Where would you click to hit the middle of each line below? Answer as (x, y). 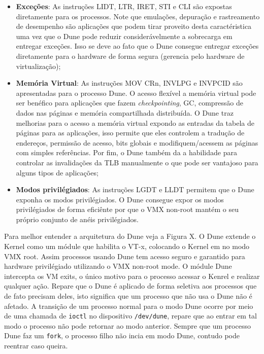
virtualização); (38, 66)
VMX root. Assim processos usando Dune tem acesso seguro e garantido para (125, 256)
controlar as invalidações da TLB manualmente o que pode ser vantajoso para (137, 162)
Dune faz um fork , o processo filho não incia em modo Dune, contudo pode (122, 335)
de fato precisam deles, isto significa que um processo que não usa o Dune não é (128, 296)
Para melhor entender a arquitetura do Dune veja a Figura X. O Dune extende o (130, 236)
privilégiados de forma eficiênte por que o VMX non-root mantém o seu (127, 209)
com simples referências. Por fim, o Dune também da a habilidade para (126, 152)
